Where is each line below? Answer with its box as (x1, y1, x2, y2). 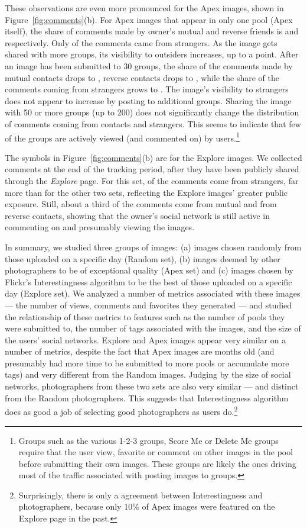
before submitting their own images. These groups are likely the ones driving (18, 457, 296, 469)
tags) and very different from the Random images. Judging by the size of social (5, 368, 291, 381)
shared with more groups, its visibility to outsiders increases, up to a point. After (5, 48, 299, 60)
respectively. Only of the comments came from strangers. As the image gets (5, 36, 277, 49)
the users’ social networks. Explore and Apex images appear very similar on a (5, 333, 286, 346)
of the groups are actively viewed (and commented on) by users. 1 (5, 130, 240, 144)
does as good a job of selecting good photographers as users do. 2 (5, 404, 238, 417)
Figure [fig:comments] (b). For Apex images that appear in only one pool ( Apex (5, 13, 293, 25)
